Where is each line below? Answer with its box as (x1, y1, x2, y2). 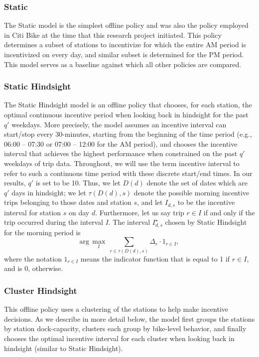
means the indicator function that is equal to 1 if (80, 253, 230, 264)
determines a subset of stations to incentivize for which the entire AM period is (4, 39, 246, 50)
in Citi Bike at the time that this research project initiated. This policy (4, 29, 222, 40)
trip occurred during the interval (4, 217, 103, 227)
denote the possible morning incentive (133, 187, 250, 197)
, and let (137, 197, 163, 207)
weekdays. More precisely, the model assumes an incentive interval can (11, 119, 227, 129)
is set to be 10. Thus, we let (35, 178, 121, 188)
